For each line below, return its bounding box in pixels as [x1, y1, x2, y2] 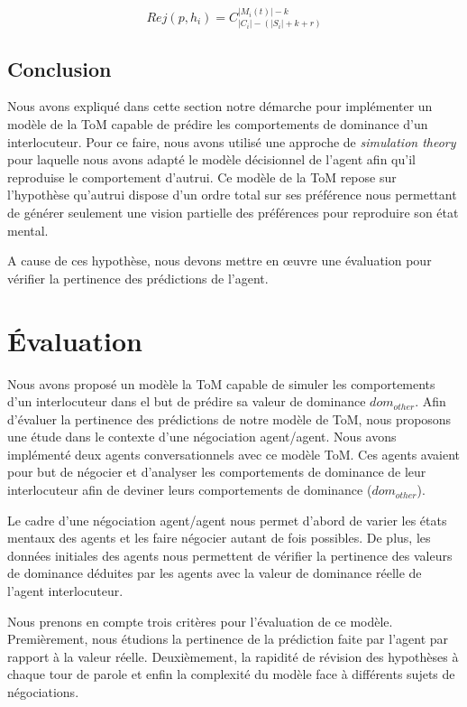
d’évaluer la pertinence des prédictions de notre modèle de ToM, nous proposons [7, 409, 452, 428]
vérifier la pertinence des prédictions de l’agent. [7, 268, 269, 287]
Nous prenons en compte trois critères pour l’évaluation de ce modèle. [7, 611, 393, 630]
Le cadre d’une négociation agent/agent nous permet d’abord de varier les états [7, 510, 447, 529]
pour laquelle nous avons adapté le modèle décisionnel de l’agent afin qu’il [7, 150, 416, 169]
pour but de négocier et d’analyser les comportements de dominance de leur [7, 462, 426, 481]
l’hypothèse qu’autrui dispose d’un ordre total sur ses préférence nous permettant [7, 185, 457, 204]
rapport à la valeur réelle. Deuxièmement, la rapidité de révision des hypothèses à [7, 647, 459, 665]
